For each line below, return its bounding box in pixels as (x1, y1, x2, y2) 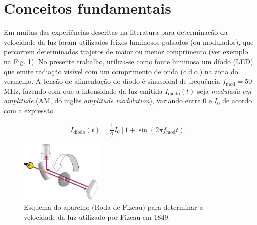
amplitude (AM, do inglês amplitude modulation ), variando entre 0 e (4, 95, 212, 106)
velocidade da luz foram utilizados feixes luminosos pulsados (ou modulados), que (4, 36, 254, 47)
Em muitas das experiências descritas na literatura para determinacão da (4, 27, 228, 37)
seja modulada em (197, 85, 252, 96)
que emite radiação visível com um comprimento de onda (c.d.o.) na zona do (4, 66, 238, 76)
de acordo (222, 95, 252, 106)
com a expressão (4, 105, 54, 115)
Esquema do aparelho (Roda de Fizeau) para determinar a (24, 201, 203, 212)
